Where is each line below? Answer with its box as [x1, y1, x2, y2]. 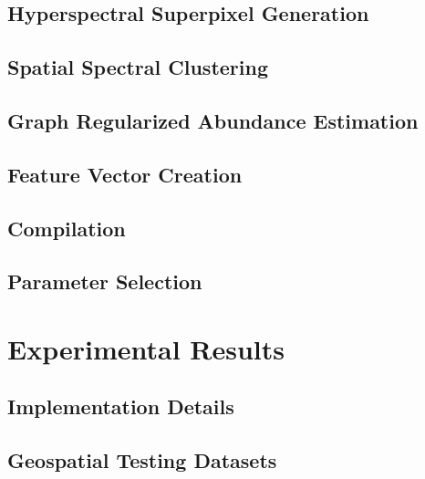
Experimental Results [7, 329, 285, 367]
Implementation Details [7, 392, 234, 421]
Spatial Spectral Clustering [7, 53, 268, 81]
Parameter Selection [7, 267, 202, 296]
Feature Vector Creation [7, 160, 243, 188]
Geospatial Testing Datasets [7, 446, 277, 474]
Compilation [7, 213, 126, 242]
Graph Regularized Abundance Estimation [7, 106, 419, 134]
